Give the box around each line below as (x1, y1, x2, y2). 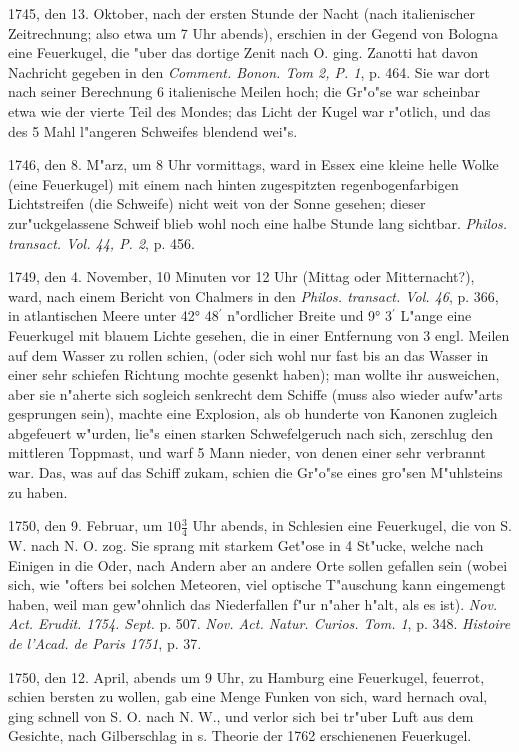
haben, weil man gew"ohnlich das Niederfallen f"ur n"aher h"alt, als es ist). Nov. (8, 593, 498, 614)
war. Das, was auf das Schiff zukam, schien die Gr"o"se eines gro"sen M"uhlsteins (8, 462, 503, 483)
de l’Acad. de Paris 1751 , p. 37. (8, 633, 202, 654)
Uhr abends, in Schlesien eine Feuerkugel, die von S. (192, 515, 512, 536)
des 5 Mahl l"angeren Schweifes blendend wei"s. (8, 120, 298, 141)
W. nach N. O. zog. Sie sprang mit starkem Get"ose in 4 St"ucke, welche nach (8, 535, 484, 556)
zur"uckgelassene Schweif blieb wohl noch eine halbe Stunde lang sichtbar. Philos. (8, 212, 508, 233)
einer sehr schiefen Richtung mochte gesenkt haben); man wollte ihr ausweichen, (8, 364, 500, 385)
